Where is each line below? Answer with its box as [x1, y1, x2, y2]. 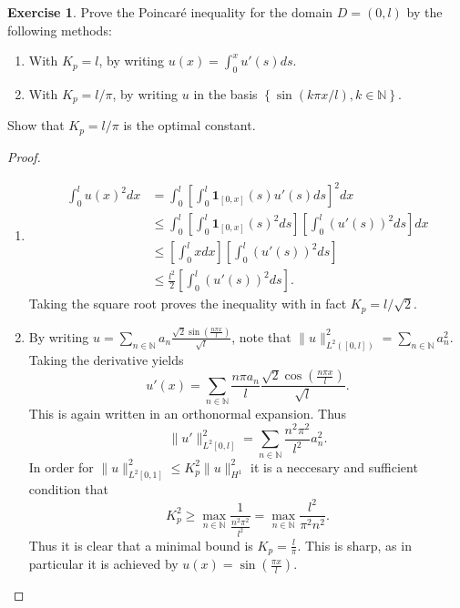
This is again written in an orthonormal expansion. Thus [28, 404, 346, 423]
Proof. [7, 147, 41, 166]
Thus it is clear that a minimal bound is [28, 535, 253, 554]
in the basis [193, 84, 258, 103]
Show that [7, 116, 65, 135]
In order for [28, 457, 94, 476]
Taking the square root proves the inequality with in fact [28, 294, 347, 313]
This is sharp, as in [304, 535, 412, 554]
